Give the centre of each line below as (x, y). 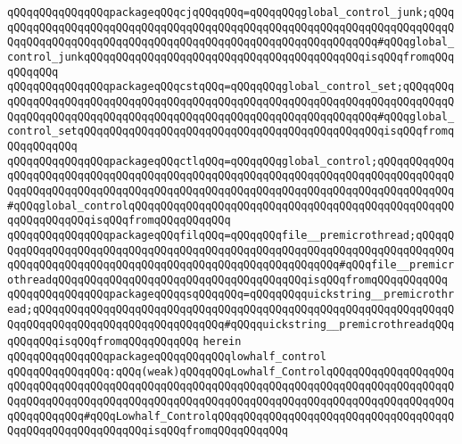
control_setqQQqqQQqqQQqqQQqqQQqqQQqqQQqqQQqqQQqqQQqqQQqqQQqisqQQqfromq (231, 132)
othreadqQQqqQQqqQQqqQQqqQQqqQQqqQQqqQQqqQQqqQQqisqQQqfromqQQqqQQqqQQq (227, 280)
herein (222, 342)
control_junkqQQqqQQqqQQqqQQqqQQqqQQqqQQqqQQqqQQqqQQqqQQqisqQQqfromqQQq (231, 57)
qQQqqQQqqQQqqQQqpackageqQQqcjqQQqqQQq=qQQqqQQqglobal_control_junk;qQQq (231, 12)
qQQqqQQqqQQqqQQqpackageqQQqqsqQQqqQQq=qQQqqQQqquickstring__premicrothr (231, 295)
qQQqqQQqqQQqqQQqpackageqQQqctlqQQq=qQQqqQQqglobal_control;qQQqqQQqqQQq (231, 161)
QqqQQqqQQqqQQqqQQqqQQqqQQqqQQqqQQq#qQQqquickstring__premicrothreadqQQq (231, 324)
